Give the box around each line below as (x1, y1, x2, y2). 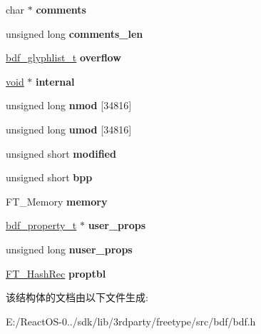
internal (36, 74, 75, 88)
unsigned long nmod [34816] (6, 98, 132, 113)
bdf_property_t (6, 218, 77, 233)
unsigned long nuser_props (6, 241, 133, 256)
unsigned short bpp (6, 170, 93, 185)
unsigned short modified (6, 146, 116, 161)
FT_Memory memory (6, 193, 108, 208)
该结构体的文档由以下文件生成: (6, 290, 148, 305)
